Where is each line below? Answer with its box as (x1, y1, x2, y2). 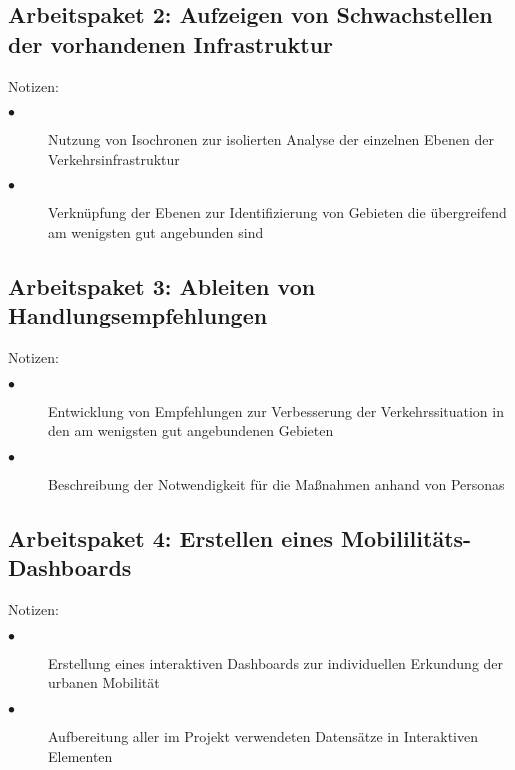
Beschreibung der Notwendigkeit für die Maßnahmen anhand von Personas (48, 473, 505, 494)
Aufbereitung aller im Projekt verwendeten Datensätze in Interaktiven (48, 725, 479, 746)
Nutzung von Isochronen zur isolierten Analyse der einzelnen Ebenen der (48, 129, 494, 150)
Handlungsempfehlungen (8, 300, 268, 331)
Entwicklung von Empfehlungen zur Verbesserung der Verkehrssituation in (48, 400, 504, 421)
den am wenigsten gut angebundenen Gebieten (48, 420, 334, 441)
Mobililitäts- (341, 522, 472, 553)
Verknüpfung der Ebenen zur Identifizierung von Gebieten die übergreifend (48, 202, 507, 223)
